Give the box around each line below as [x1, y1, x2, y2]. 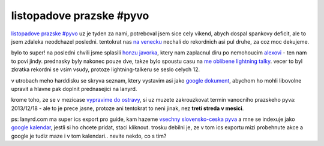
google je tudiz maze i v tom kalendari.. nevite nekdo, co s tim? [11, 132, 167, 139]
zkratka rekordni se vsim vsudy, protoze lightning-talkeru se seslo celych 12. [11, 66, 200, 73]
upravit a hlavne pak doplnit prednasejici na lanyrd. [11, 85, 137, 92]
